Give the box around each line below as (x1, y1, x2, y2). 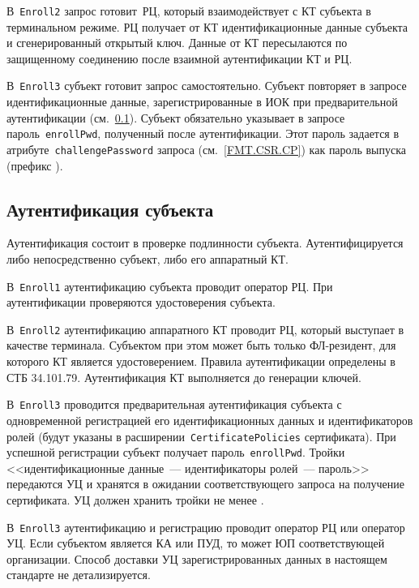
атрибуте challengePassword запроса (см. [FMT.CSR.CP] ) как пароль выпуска (6, 140, 406, 157)
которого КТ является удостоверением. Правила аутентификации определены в (6, 353, 395, 370)
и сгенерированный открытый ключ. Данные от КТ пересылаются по (6, 34, 348, 51)
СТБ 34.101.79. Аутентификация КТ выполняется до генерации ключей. (6, 368, 361, 385)
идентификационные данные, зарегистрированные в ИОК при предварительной (6, 93, 398, 110)
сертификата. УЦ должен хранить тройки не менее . (6, 491, 264, 509)
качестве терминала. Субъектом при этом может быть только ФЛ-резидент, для (6, 337, 396, 354)
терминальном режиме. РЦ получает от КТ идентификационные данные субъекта (6, 18, 408, 35)
